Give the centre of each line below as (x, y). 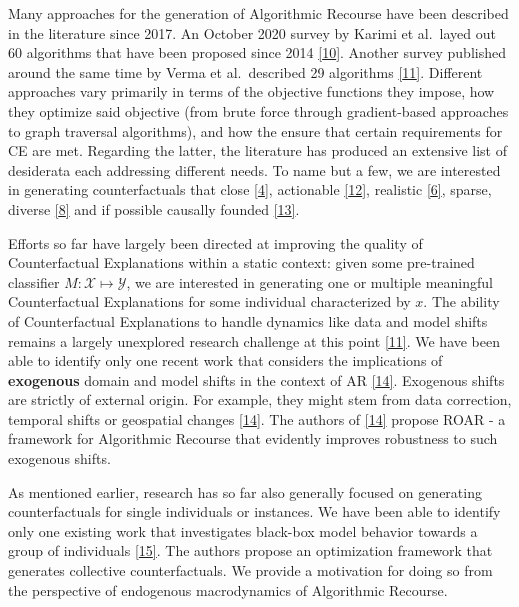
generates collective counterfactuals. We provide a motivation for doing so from (250, 570)
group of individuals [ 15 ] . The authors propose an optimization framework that (250, 550)
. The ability (461, 301)
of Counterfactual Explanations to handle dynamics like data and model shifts (248, 320)
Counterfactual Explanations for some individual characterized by (209, 301)
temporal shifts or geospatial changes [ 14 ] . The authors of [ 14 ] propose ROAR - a (257, 418)
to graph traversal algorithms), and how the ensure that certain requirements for (255, 130)
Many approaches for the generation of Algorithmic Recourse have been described (258, 13)
